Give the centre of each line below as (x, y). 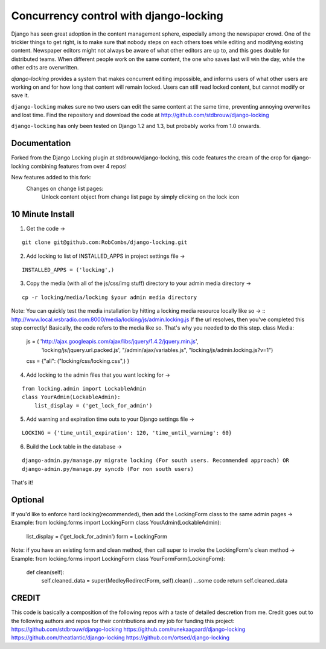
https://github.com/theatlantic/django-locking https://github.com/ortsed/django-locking (120, 638)
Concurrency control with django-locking (117, 16)
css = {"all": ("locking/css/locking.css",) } (78, 361)
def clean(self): (45, 572)
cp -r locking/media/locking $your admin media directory (110, 297)
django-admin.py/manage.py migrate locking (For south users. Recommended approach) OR (156, 461)
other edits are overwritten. (45, 68)
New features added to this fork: (51, 177)
